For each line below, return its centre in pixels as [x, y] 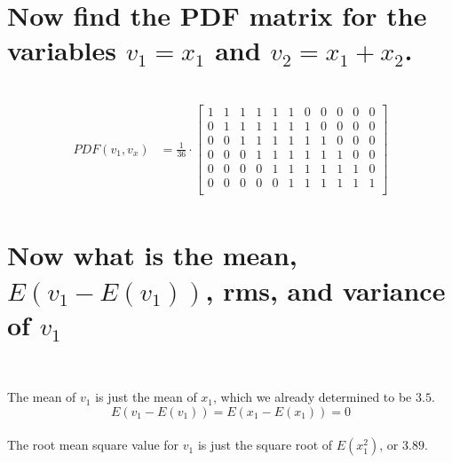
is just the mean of [146, 397]
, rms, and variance [325, 290]
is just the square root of [265, 445]
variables [62, 50]
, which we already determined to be [313, 397]
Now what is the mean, [152, 255]
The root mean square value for [93, 445]
